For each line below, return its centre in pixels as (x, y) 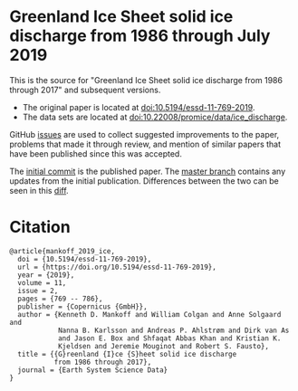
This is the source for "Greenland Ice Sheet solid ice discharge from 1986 (146, 80)
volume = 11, (42, 282)
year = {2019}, (46, 275)
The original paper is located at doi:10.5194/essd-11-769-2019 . (139, 107)
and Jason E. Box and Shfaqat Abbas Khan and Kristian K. (169, 338)
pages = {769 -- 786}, (60, 299)
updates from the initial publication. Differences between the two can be (144, 181)
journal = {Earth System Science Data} (93, 370)
